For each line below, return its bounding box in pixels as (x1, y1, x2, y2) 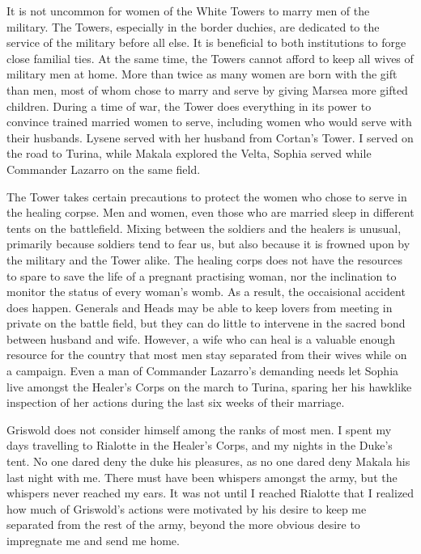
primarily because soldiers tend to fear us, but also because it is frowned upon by (6, 235, 410, 252)
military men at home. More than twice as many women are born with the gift (6, 66, 398, 82)
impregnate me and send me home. (6, 532, 180, 548)
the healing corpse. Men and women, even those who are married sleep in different (6, 204, 415, 221)
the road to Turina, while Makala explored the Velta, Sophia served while (6, 145, 372, 162)
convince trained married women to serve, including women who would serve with (6, 113, 412, 130)
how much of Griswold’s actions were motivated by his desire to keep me (6, 500, 367, 517)
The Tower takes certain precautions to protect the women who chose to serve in (6, 188, 407, 205)
